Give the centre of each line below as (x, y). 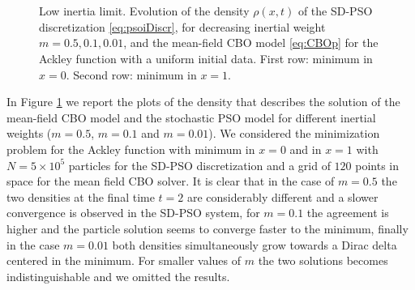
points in (377, 165)
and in (306, 149)
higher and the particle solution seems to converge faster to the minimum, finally (207, 228)
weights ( (29, 133)
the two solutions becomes (323, 260)
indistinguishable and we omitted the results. (118, 276)
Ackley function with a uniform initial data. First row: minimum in (206, 58)
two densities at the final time (81, 196)
